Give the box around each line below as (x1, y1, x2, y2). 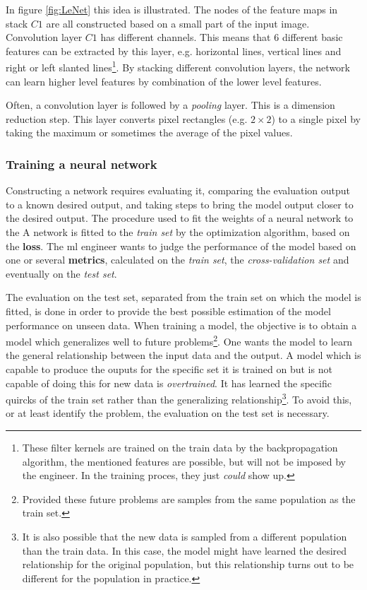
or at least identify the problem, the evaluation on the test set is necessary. (6, 406, 330, 420)
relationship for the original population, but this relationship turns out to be (22, 557, 354, 572)
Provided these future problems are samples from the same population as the (22, 491, 356, 506)
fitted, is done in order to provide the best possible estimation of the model (6, 303, 331, 318)
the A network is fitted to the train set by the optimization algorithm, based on (6, 225, 350, 239)
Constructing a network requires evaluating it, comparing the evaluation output (6, 183, 351, 198)
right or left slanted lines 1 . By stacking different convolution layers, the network (6, 58, 350, 75)
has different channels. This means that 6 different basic (100, 30, 343, 45)
